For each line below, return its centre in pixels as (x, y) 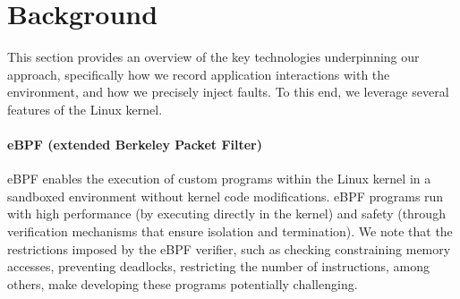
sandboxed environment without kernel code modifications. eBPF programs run (226, 196)
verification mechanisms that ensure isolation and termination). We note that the (230, 231)
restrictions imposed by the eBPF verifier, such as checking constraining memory (229, 248)
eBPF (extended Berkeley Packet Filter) (135, 145)
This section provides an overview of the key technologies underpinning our (213, 57)
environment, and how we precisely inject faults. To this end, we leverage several (228, 92)
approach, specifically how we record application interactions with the (199, 74)
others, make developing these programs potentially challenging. (183, 283)
